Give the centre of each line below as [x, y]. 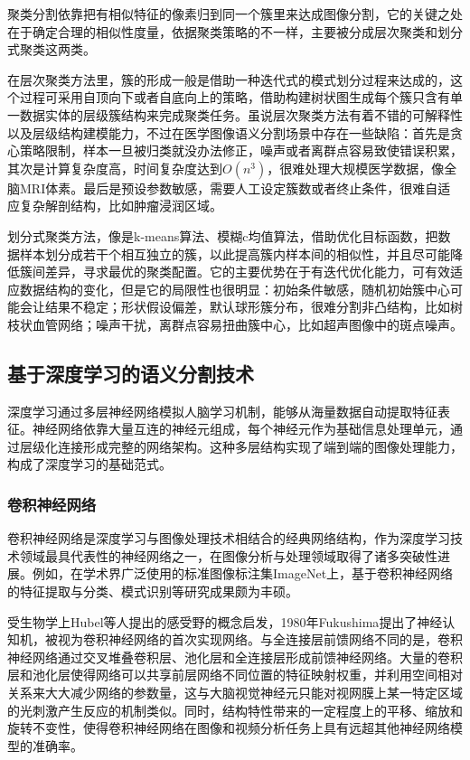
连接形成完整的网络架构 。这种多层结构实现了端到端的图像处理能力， [260, 446]
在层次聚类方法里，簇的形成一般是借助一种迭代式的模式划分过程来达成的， [229, 79]
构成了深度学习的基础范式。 [89, 464]
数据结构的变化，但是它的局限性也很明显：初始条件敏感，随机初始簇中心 [235, 289]
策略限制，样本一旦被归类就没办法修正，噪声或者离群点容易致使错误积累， [241, 150]
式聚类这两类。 [52, 49]
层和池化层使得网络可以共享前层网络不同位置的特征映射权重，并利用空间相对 [235, 675]
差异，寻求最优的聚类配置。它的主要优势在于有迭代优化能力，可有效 [247, 272]
